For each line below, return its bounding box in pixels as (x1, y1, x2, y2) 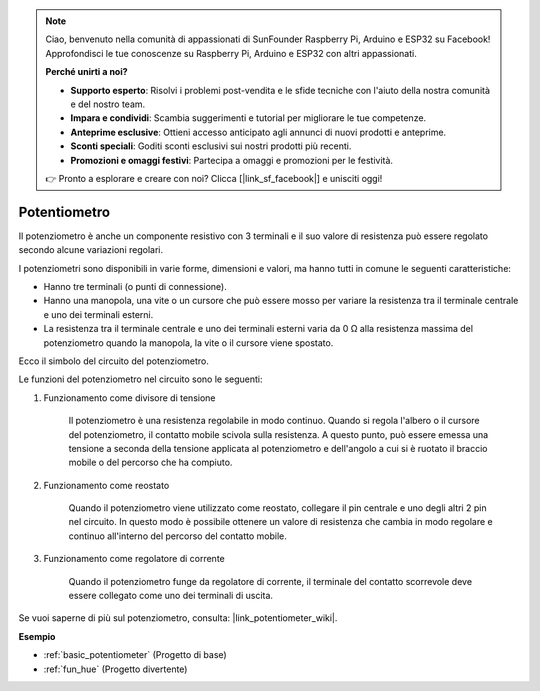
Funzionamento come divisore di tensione (43, 391, 216, 404)
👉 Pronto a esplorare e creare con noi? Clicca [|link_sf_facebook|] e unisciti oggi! (45, 172, 383, 184)
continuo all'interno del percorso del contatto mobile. (68, 530, 287, 542)
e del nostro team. (70, 98, 146, 110)
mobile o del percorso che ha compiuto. (68, 456, 233, 469)
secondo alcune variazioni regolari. (18, 244, 164, 256)
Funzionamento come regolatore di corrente (43, 553, 225, 565)
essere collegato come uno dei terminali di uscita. (68, 590, 274, 602)
